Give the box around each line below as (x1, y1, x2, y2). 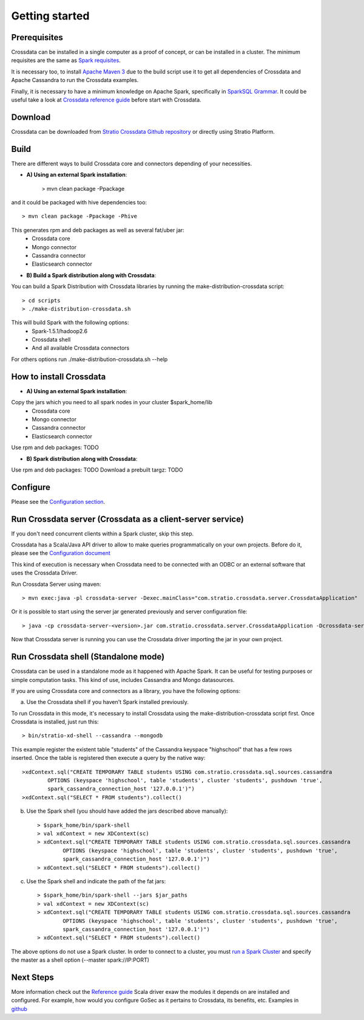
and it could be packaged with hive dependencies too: (11, 199, 147, 206)
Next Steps (11, 972, 54, 982)
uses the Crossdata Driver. (11, 569, 78, 577)
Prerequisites (11, 32, 63, 43)
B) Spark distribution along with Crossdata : (26, 455, 138, 462)
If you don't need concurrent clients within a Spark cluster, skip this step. (11, 529, 194, 537)
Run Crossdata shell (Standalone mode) (11, 652, 165, 662)
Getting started (11, 9, 90, 22)
